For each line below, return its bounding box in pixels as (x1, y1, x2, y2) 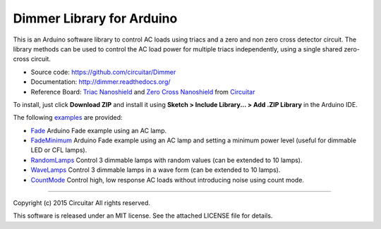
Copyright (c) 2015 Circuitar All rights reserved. (13, 199, 151, 207)
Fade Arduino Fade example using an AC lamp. (30, 126, 167, 135)
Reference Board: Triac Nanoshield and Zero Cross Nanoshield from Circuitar (30, 87, 255, 96)
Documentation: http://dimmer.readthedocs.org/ (30, 78, 171, 86)
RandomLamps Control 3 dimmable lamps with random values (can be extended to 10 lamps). (30, 156, 303, 164)
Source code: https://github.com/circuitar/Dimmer (30, 68, 176, 76)
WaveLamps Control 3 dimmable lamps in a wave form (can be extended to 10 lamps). (30, 166, 281, 174)
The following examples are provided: (13, 113, 123, 122)
